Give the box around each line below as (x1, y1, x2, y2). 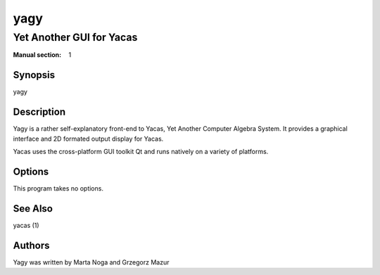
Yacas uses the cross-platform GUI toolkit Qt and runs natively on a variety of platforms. (13, 147, 269, 155)
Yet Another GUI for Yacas (13, 31, 138, 44)
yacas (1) (13, 221, 39, 229)
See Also (13, 203, 53, 215)
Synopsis (13, 69, 56, 81)
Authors (13, 239, 50, 251)
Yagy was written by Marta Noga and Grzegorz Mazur (13, 257, 170, 267)
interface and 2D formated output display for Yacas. (13, 134, 164, 143)
